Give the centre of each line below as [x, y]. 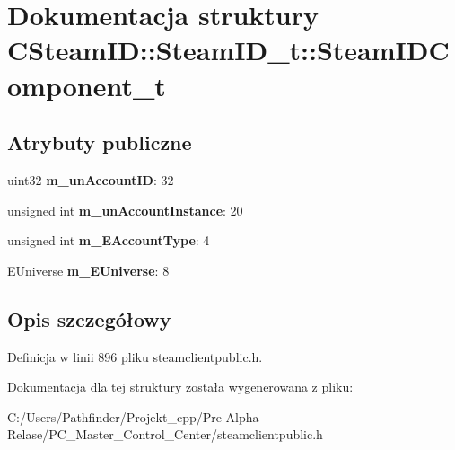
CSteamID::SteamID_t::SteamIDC [228, 50]
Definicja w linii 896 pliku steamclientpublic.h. [135, 356]
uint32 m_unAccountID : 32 [91, 179]
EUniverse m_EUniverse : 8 [88, 270]
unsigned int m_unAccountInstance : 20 [125, 210]
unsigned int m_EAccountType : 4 [109, 240]
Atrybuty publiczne [100, 142]
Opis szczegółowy [89, 318]
